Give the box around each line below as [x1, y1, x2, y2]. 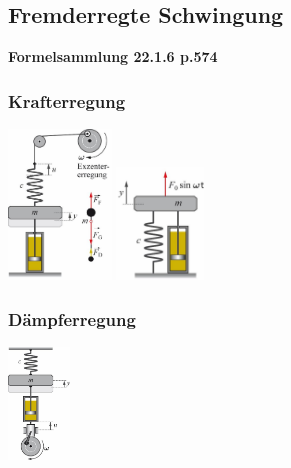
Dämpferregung [8, 306, 136, 331]
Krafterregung [8, 88, 126, 113]
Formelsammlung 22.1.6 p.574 [8, 46, 218, 67]
